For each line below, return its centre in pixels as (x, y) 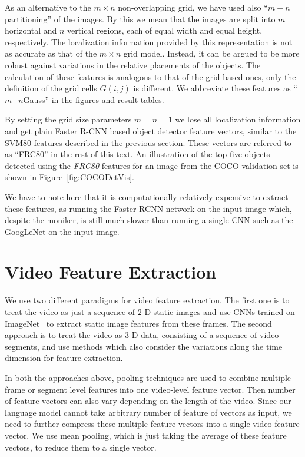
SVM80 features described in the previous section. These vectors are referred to (148, 142)
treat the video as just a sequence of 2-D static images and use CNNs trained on (150, 312)
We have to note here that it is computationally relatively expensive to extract (147, 196)
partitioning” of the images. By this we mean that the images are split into (140, 19)
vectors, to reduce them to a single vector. (81, 447)
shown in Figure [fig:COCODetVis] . (69, 177)
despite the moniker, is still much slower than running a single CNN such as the (149, 220)
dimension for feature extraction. (64, 358)
